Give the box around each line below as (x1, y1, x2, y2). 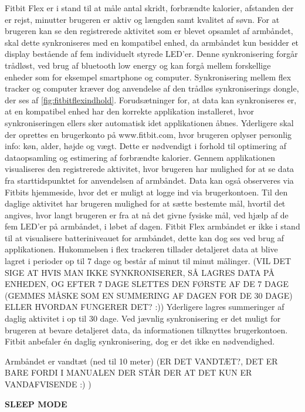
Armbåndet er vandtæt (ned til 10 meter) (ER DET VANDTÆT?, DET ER (5, 354, 278, 367)
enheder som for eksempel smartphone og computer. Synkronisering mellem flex (5, 70, 292, 83)
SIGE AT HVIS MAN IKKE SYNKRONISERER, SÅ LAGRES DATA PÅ (5, 266, 274, 278)
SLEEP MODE (5, 397, 67, 410)
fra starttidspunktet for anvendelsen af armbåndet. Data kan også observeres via (5, 174, 294, 186)
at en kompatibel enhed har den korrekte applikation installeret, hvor (5, 105, 254, 117)
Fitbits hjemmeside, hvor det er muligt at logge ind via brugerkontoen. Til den (5, 185, 288, 198)
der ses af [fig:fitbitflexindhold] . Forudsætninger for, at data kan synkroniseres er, (5, 93, 297, 106)
